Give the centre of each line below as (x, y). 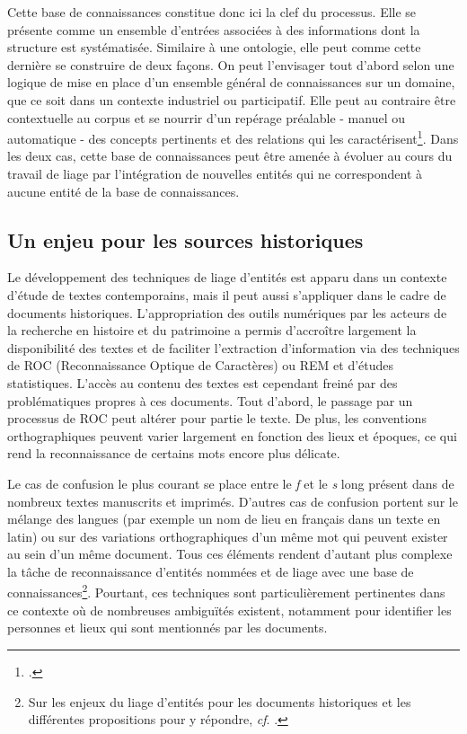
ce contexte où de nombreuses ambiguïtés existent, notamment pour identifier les (229, 610)
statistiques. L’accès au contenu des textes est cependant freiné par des (203, 382)
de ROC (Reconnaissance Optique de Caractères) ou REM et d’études (201, 365)
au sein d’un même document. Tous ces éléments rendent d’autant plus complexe (230, 554)
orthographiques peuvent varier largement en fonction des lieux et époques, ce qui (232, 435)
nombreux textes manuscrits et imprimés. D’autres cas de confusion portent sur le (233, 501)
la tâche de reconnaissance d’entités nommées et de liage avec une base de (211, 571)
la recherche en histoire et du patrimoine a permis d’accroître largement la (212, 330)
